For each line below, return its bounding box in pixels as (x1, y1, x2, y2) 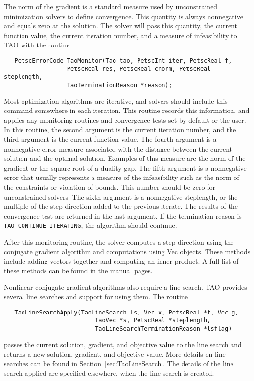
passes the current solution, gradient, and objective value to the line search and (4, 339, 242, 349)
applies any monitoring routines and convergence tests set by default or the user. (4, 114, 246, 125)
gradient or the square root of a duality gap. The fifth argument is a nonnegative (4, 162, 247, 173)
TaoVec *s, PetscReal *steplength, (95, 317, 211, 324)
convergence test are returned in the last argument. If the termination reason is (4, 210, 242, 221)
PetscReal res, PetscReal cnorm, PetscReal (67, 65, 211, 72)
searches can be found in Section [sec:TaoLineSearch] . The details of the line (4, 358, 233, 368)
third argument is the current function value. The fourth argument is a (4, 134, 217, 144)
